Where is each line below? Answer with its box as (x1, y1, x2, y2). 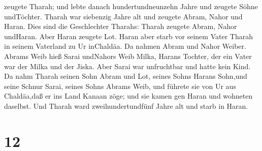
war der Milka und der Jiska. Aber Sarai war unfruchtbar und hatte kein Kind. (4, 61, 251, 71)
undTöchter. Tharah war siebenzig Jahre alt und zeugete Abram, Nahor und (4, 11, 243, 21)
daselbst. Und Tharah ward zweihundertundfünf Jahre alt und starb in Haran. (4, 100, 248, 111)
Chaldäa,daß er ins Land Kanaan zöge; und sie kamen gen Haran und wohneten (4, 90, 253, 101)
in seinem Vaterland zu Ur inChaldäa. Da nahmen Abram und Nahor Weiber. (4, 41, 246, 51)
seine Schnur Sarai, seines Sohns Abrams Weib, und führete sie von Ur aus (4, 80, 236, 91)
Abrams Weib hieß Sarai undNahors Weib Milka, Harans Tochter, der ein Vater (4, 50, 252, 61)
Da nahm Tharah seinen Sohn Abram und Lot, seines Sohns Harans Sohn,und (4, 71, 247, 81)
